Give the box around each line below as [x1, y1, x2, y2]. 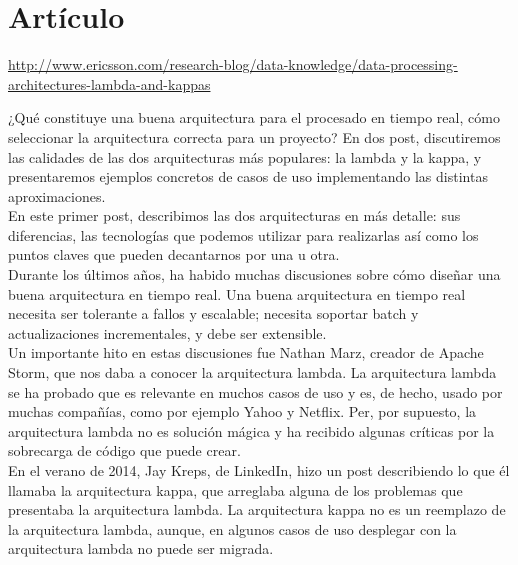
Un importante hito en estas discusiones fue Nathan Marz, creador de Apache [8, 342, 484, 363]
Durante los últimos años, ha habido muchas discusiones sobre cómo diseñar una [8, 264, 501, 285]
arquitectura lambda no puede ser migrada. [8, 538, 274, 559]
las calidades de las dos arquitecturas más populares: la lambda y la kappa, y [8, 146, 482, 167]
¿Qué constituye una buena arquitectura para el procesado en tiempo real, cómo [8, 107, 500, 128]
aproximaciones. [8, 185, 106, 206]
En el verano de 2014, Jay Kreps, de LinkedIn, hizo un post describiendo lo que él [8, 460, 510, 480]
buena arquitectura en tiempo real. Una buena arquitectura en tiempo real [8, 283, 466, 304]
